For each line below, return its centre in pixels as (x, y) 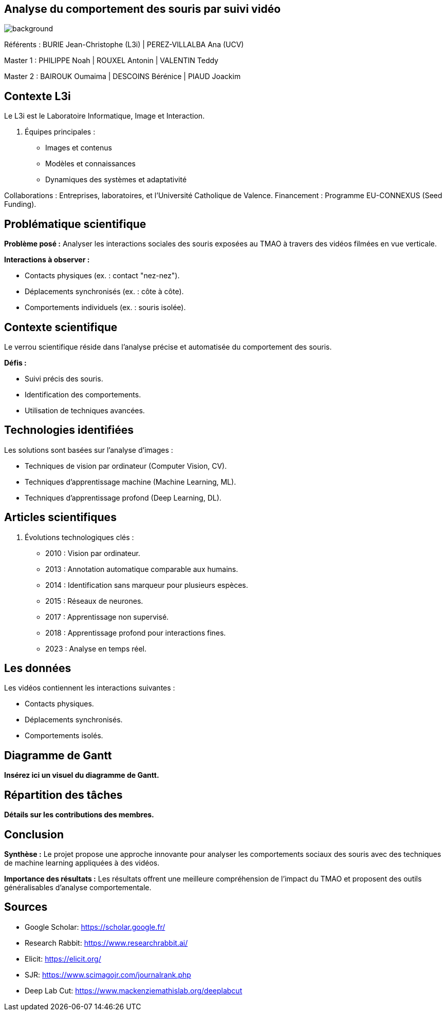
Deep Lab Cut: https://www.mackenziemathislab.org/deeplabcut (134, 990)
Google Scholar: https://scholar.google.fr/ (95, 927)
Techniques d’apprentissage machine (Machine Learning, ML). (131, 482)
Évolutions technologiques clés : (79, 537)
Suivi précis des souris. (64, 378)
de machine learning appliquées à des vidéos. (82, 863)
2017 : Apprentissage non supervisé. (107, 617)
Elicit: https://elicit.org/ (63, 959)
